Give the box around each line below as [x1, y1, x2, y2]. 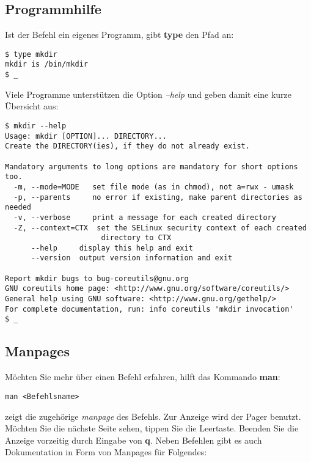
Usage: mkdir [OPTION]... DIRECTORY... [5, 131, 167, 141]
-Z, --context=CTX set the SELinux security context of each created [13, 223, 307, 232]
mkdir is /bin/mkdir [5, 60, 89, 69]
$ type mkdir [5, 50, 57, 59]
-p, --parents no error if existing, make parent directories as [13, 193, 302, 202]
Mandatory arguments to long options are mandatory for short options [5, 162, 298, 171]
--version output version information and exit [31, 254, 233, 263]
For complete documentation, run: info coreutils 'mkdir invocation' [5, 304, 294, 313]
